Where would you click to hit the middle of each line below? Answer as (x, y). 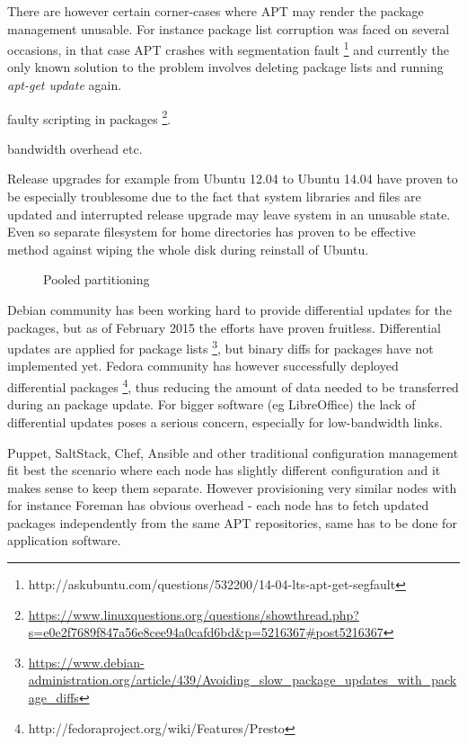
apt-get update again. (65, 85)
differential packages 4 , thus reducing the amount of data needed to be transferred (233, 385)
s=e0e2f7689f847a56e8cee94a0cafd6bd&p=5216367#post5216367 (206, 632)
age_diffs (53, 698)
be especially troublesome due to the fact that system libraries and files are (214, 197)
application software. (64, 540)
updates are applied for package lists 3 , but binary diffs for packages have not (220, 347)
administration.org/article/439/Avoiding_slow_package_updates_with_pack (242, 680)
